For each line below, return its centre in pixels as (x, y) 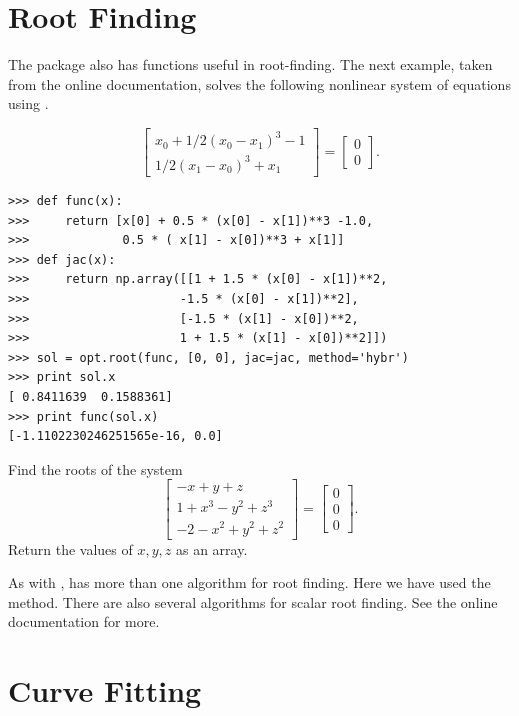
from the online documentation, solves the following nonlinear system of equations (259, 83)
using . (28, 103)
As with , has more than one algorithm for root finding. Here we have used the (249, 582)
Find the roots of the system (95, 468)
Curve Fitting (105, 690)
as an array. (211, 548)
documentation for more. (84, 621)
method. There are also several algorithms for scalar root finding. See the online (253, 601)
